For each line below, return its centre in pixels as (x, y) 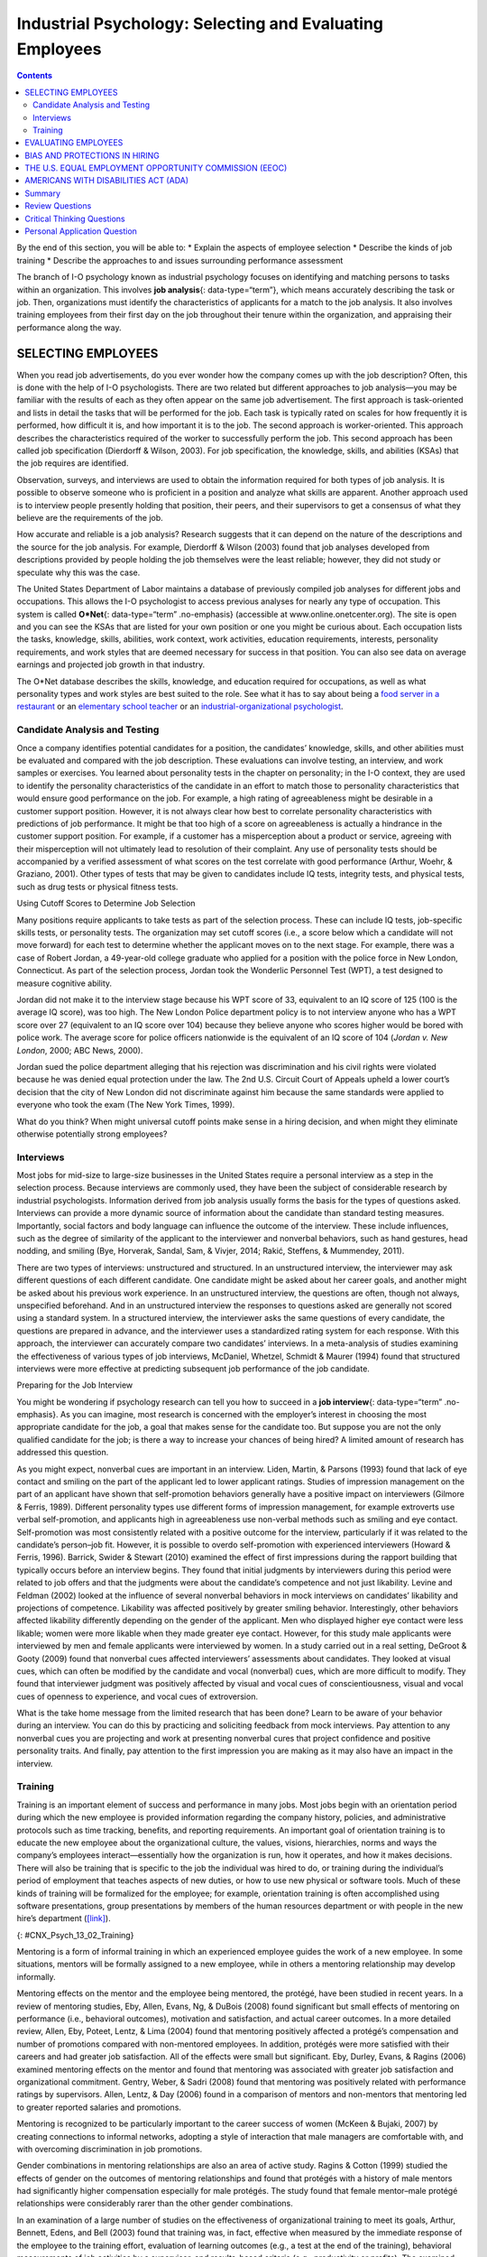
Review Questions (58, 206)
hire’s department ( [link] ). (64, 1918)
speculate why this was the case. (78, 572)
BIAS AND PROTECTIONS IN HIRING (92, 155)
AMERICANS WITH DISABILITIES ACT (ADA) (107, 181)
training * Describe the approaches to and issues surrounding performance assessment (180, 260)
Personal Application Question (81, 231)
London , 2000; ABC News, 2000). (80, 1050)
